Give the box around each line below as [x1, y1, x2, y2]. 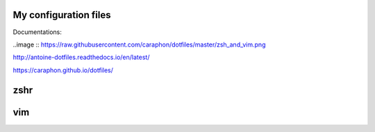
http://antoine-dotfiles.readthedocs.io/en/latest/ [12, 53, 150, 62]
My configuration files [12, 9, 111, 21]
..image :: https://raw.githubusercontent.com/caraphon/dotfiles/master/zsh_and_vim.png [12, 40, 266, 49]
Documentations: [12, 28, 62, 36]
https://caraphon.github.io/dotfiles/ [12, 66, 114, 74]
